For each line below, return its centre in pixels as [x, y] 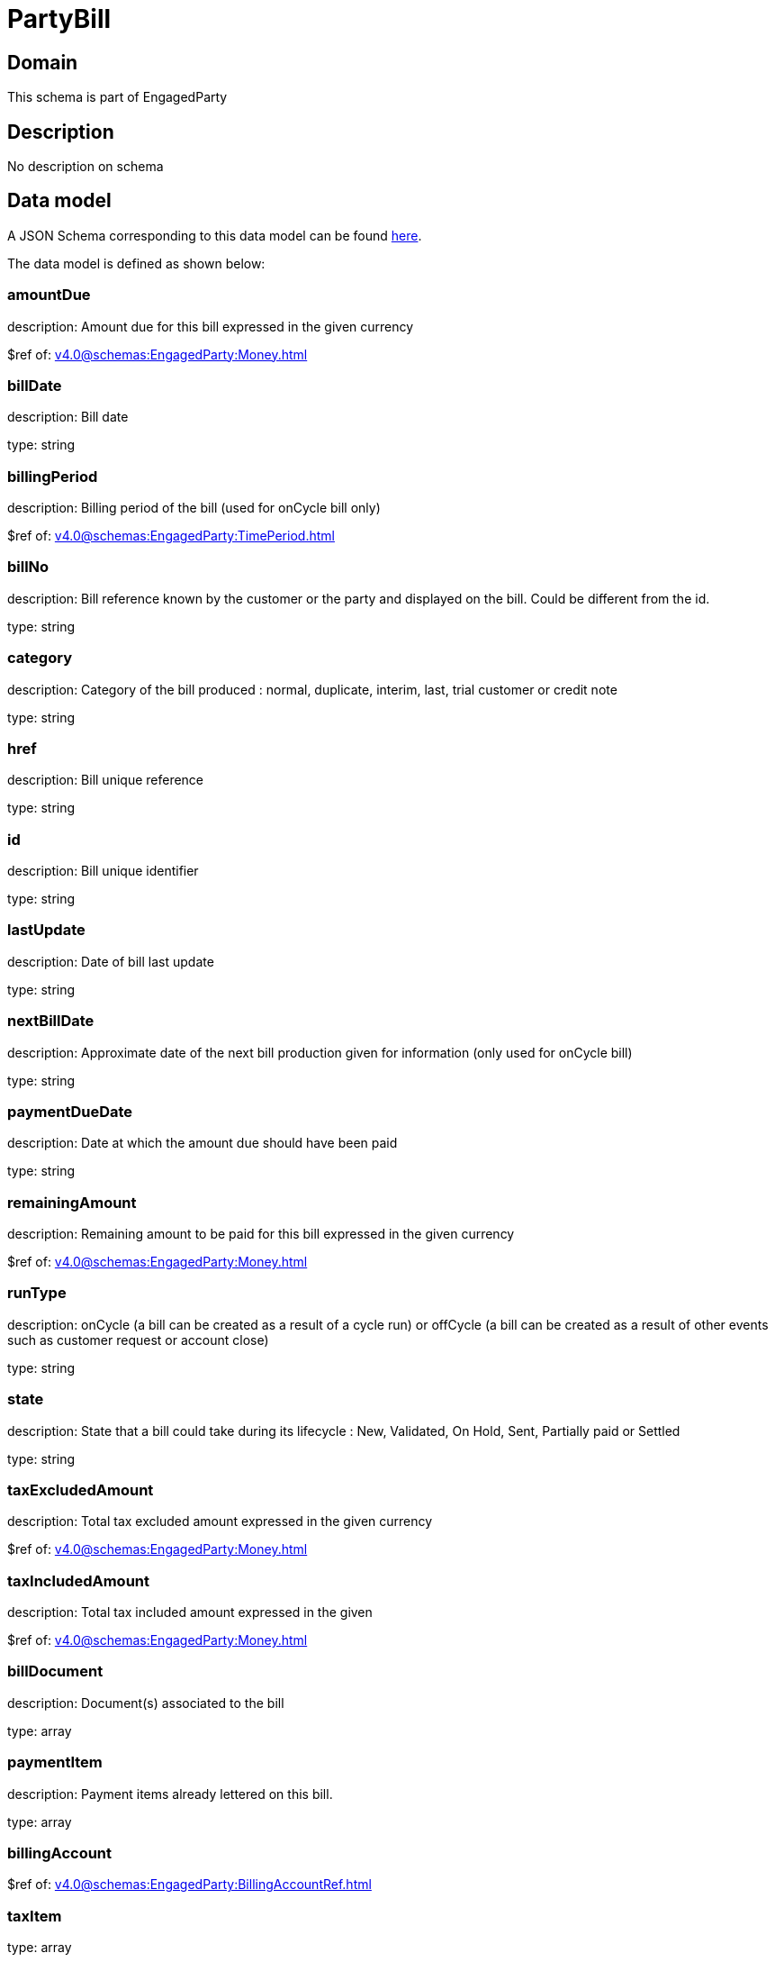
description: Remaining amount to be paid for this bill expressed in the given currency [261, 1234]
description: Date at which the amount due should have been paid [203, 1143]
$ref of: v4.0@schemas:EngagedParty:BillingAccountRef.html [189, 1885]
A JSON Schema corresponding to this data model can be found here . [215, 235]
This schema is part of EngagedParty [117, 97]
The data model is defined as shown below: [136, 263]
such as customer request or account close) [138, 1340]
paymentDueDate [70, 1111]
